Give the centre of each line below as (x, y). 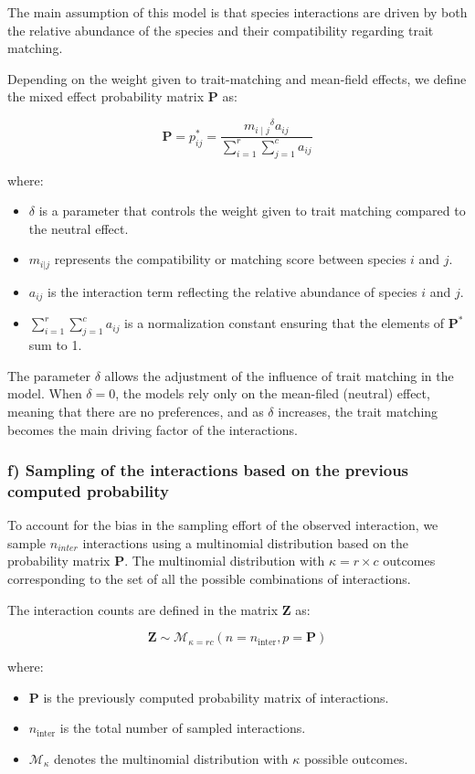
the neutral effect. (79, 228)
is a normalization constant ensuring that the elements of (285, 323)
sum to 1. (55, 345)
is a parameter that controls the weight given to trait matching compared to (252, 211)
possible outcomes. (356, 759)
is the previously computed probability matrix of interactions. (216, 697)
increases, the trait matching (358, 411)
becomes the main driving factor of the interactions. (153, 429)
